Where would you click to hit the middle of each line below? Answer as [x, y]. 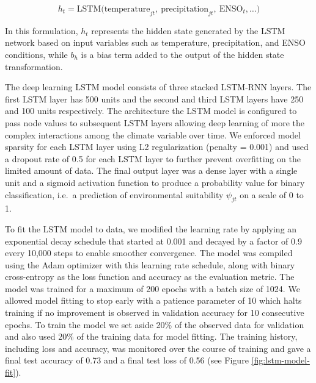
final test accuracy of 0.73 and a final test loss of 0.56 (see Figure [127, 360]
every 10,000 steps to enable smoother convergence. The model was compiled [149, 253]
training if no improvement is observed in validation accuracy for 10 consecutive [155, 313]
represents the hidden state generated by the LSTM [188, 30]
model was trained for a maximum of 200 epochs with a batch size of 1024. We [152, 288]
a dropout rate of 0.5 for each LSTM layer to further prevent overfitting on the [153, 158]
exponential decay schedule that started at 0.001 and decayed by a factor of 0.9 [153, 241]
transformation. [34, 66]
